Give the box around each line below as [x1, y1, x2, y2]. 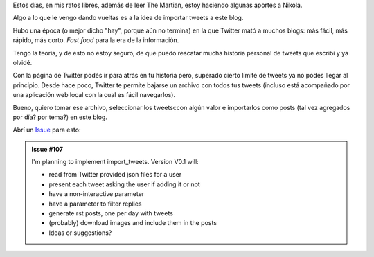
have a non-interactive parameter [48, 190, 145, 198]
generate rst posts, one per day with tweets [48, 209, 173, 218]
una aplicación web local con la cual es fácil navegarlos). [12, 91, 176, 99]
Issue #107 [31, 145, 64, 153]
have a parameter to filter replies [48, 200, 142, 208]
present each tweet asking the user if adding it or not [48, 180, 200, 188]
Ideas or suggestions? [48, 229, 112, 237]
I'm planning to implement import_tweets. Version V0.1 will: [31, 158, 199, 166]
